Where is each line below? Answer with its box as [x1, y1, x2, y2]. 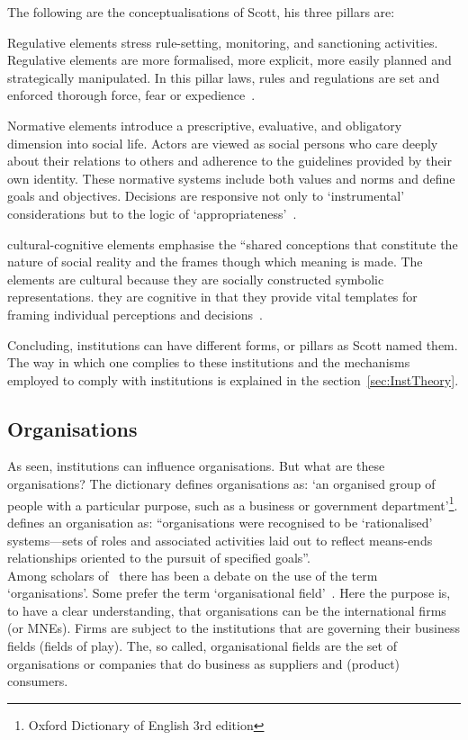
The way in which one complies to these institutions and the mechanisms [7, 353, 410, 372]
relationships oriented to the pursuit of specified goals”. [7, 548, 310, 567]
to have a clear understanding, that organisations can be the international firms [7, 600, 446, 619]
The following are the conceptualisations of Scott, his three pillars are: [7, 3, 395, 21]
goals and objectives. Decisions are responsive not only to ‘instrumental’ [7, 186, 405, 205]
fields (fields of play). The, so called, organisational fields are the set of [7, 636, 397, 655]
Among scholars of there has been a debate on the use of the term [7, 565, 378, 584]
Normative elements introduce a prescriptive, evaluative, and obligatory [7, 115, 402, 134]
